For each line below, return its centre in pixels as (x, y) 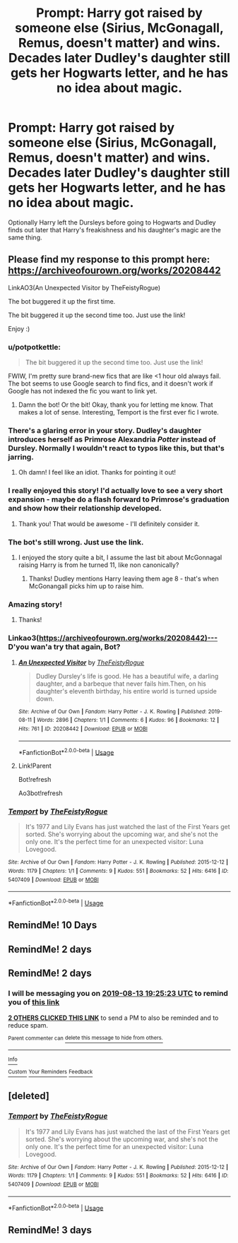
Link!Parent (35, 766)
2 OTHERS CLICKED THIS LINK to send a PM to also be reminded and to (113, 1018)
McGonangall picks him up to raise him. (86, 586)
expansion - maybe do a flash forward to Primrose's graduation (119, 499)
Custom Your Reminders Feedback (50, 1072)
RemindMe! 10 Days (53, 926)
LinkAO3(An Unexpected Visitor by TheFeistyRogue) (84, 287)
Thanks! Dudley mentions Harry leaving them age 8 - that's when (124, 578)
